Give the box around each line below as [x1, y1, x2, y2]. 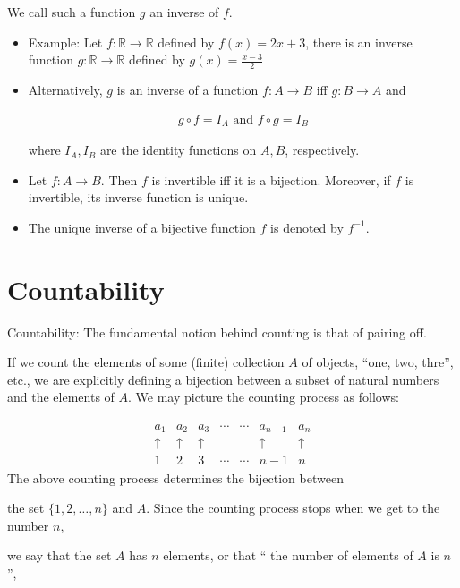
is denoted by [270, 217, 344, 236]
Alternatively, [28, 81, 103, 99]
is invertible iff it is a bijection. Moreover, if [151, 170, 391, 189]
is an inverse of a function [116, 81, 259, 99]
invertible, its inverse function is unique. [28, 188, 249, 207]
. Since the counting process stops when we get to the [146, 499, 440, 517]
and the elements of [7, 388, 115, 406]
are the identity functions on [99, 141, 257, 159]
